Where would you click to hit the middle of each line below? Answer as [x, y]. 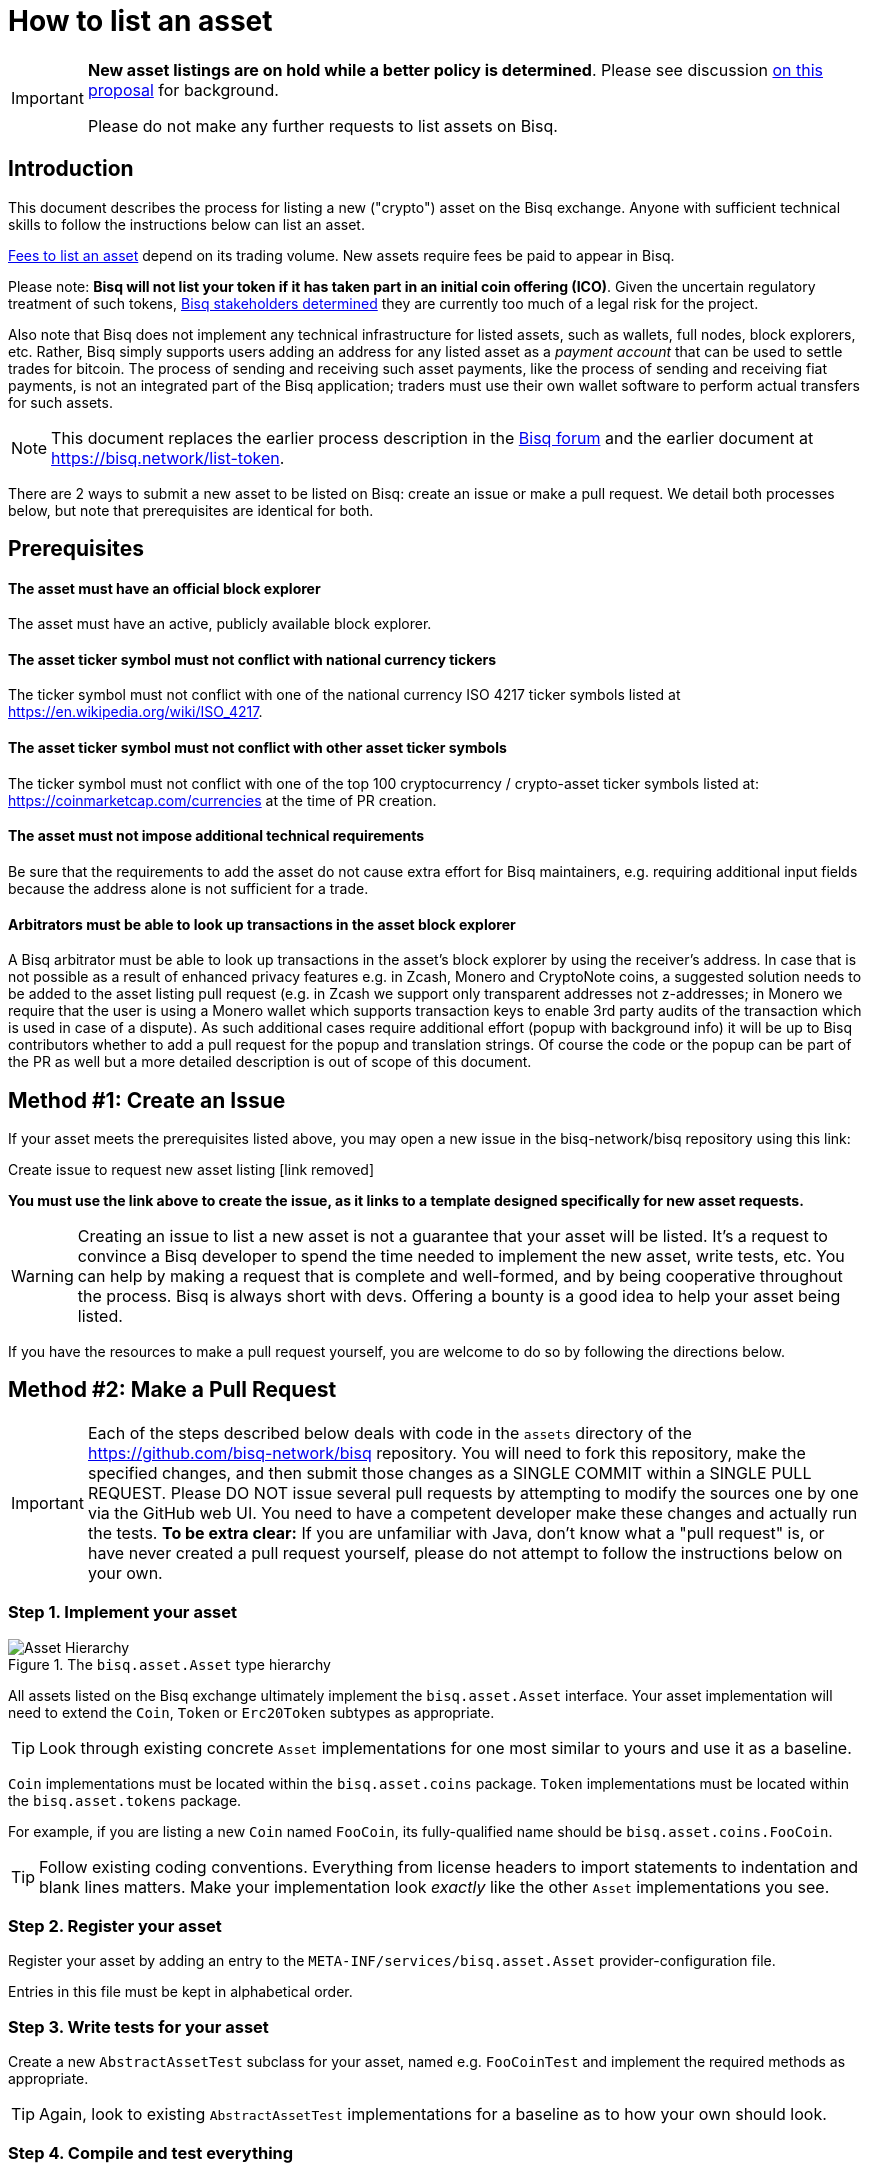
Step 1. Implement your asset [122, 1612]
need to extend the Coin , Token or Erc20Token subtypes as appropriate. [251, 1712]
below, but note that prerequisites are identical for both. [191, 510]
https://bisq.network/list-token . [168, 457]
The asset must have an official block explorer [164, 588]
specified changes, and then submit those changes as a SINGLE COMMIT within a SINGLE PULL [449, 1472]
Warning [42, 1275]
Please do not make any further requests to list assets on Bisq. [322, 125]
